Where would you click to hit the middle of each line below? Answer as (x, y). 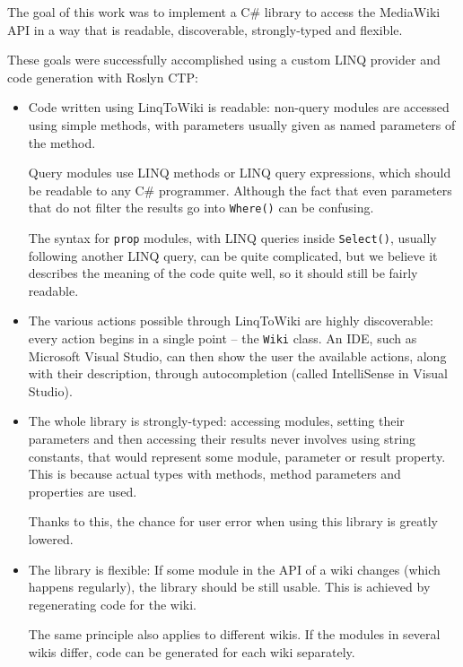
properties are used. (83, 491)
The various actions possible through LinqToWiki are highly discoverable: (231, 321)
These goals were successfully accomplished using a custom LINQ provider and (224, 60)
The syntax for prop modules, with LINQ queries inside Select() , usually (232, 238)
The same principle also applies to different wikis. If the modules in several (234, 634)
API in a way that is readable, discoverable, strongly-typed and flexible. (205, 29)
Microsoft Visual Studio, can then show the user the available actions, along (237, 355)
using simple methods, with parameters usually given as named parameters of (242, 124)
